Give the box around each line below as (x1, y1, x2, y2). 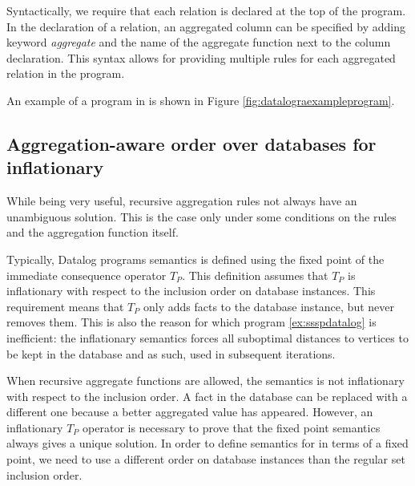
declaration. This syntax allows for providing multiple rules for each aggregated (6, 49, 396, 66)
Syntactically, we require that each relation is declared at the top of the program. (6, 2, 406, 18)
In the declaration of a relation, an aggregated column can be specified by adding (6, 18, 405, 34)
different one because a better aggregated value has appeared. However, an (6, 403, 373, 420)
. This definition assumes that (182, 266, 328, 283)
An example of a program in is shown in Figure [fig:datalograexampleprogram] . (6, 91, 395, 108)
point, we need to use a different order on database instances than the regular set (6, 451, 405, 468)
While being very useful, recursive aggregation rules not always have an (6, 192, 357, 209)
